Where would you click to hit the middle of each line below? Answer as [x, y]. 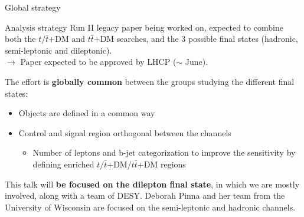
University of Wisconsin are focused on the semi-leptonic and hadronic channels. [150, 207]
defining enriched [63, 164]
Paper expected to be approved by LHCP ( [98, 62]
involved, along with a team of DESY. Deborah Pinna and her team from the [145, 195]
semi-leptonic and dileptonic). [58, 50]
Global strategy [33, 7]
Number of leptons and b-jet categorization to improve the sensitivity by [164, 152]
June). [197, 62]
